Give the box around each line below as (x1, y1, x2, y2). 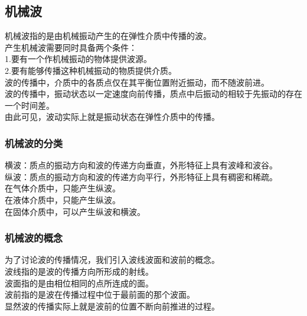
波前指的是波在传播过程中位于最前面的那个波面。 (5, 288, 195, 301)
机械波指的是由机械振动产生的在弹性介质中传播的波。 (5, 30, 211, 42)
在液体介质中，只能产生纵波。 (5, 193, 120, 206)
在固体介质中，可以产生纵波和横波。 (5, 205, 145, 217)
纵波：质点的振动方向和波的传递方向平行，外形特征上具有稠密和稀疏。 (5, 170, 277, 183)
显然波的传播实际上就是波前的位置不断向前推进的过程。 (5, 299, 220, 312)
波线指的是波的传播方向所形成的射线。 (5, 265, 153, 277)
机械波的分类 (5, 135, 63, 150)
